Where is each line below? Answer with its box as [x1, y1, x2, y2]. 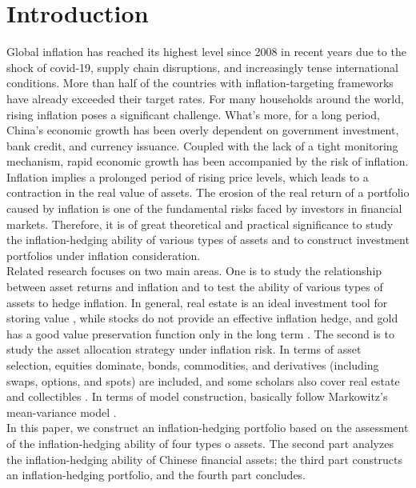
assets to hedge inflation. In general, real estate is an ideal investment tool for [6, 294, 388, 310]
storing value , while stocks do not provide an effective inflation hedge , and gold [6, 310, 398, 326]
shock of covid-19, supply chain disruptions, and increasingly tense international [6, 58, 398, 75]
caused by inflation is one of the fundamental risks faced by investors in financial [6, 200, 402, 217]
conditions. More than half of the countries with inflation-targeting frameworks [6, 74, 394, 91]
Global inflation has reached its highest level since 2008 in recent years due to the [6, 43, 406, 60]
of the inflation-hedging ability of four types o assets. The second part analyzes [6, 434, 394, 451]
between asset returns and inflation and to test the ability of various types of [6, 278, 383, 295]
